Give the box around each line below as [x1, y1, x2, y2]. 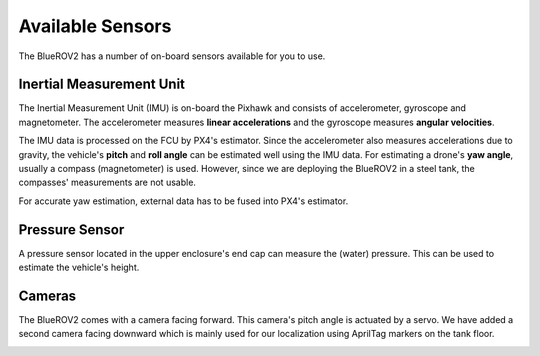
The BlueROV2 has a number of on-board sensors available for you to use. [18, 50, 326, 62]
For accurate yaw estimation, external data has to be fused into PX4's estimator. [18, 195, 349, 207]
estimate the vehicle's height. [18, 261, 140, 274]
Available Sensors [18, 15, 172, 37]
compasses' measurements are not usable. [18, 176, 197, 189]
